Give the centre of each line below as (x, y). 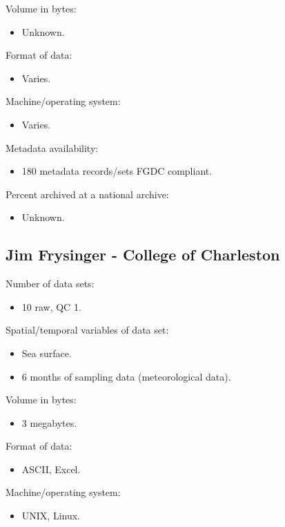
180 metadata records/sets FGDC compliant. (117, 171)
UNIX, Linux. (51, 516)
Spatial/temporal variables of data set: (87, 330)
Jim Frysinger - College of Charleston (143, 255)
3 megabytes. (49, 422)
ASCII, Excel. (51, 469)
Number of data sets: (50, 284)
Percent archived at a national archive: (87, 194)
